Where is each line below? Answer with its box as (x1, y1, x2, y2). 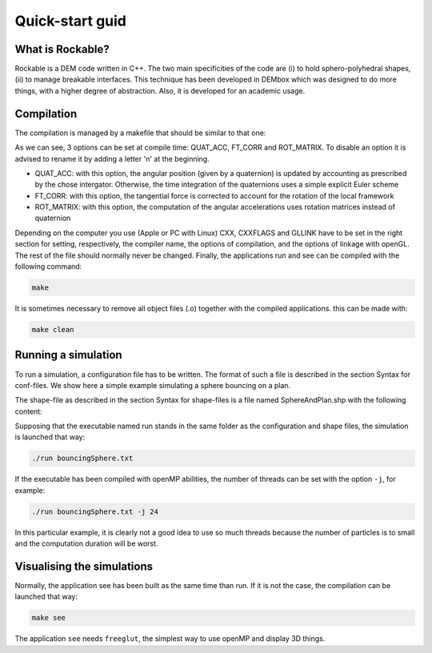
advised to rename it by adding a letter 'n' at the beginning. (14, 154, 210, 163)
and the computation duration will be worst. (14, 539, 158, 548)
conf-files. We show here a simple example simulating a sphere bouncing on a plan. (14, 380, 291, 390)
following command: (14, 262, 82, 271)
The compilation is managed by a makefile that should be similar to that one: (14, 128, 266, 138)
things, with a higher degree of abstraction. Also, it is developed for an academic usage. (14, 86, 306, 95)
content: (14, 407, 43, 416)
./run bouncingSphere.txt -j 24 (31, 507, 159, 516)
